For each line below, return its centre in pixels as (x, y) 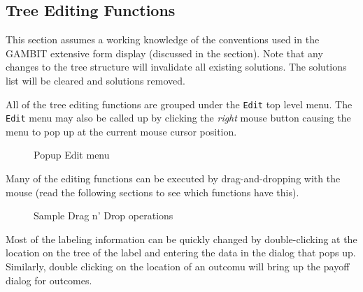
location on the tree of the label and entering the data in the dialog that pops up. (181, 253)
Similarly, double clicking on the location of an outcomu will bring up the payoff (178, 267)
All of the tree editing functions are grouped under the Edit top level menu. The (179, 104)
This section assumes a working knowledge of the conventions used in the (163, 39)
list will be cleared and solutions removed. (95, 80)
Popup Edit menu (72, 155)
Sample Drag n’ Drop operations (104, 216)
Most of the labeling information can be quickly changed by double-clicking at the (181, 239)
